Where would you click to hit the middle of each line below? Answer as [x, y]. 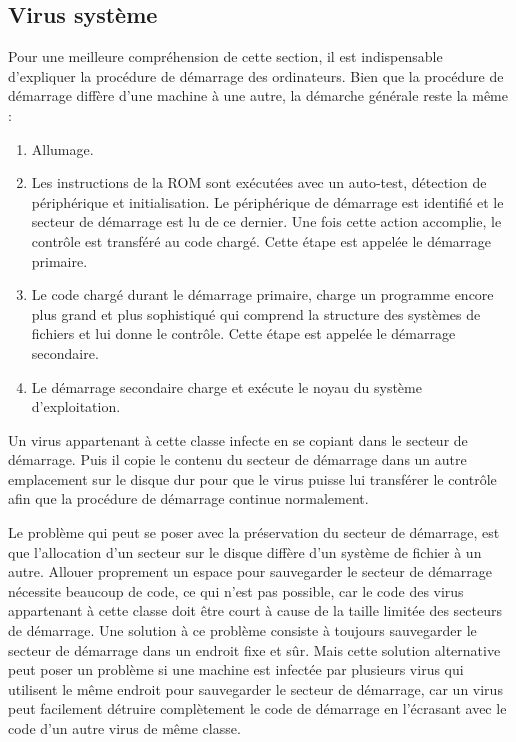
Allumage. [62, 148]
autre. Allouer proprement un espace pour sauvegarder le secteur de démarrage [250, 571]
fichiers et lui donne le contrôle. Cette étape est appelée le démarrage [243, 333]
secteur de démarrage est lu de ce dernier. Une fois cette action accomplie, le [266, 221]
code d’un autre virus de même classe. [124, 728]
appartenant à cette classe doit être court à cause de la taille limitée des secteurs [255, 610]
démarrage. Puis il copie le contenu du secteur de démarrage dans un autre [237, 459]
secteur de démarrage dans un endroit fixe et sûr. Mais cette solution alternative [254, 649]
